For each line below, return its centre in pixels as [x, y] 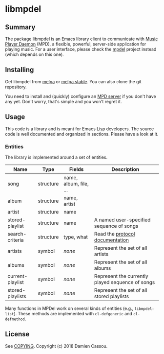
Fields [76, 169]
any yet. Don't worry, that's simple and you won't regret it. [63, 101]
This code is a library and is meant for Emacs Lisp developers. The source [80, 129]
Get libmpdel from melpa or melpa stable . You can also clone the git [73, 81]
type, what [75, 237]
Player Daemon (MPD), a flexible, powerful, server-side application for [76, 44]
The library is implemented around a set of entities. [56, 157]
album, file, [76, 184]
